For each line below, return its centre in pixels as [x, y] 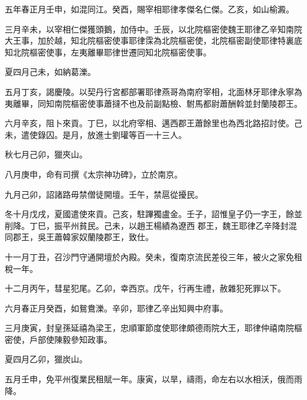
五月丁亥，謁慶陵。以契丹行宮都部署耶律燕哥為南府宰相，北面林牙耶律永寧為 [153, 91]
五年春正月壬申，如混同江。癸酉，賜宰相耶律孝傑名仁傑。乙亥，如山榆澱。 [149, 9]
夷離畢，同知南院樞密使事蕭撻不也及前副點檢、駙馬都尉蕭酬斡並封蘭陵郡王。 [153, 103]
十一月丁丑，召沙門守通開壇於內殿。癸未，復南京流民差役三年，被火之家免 [149, 256]
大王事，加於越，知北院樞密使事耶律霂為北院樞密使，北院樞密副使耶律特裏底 [153, 40]
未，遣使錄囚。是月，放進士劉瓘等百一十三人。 [96, 134]
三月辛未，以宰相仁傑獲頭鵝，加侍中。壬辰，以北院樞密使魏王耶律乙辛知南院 [153, 29]
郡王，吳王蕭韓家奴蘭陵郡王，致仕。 [83, 237]
